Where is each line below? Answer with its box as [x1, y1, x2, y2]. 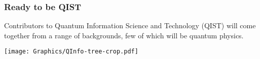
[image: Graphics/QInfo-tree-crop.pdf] [4, 48, 138, 55]
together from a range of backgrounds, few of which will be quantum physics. [4, 30, 244, 40]
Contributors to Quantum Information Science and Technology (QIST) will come [4, 20, 256, 31]
